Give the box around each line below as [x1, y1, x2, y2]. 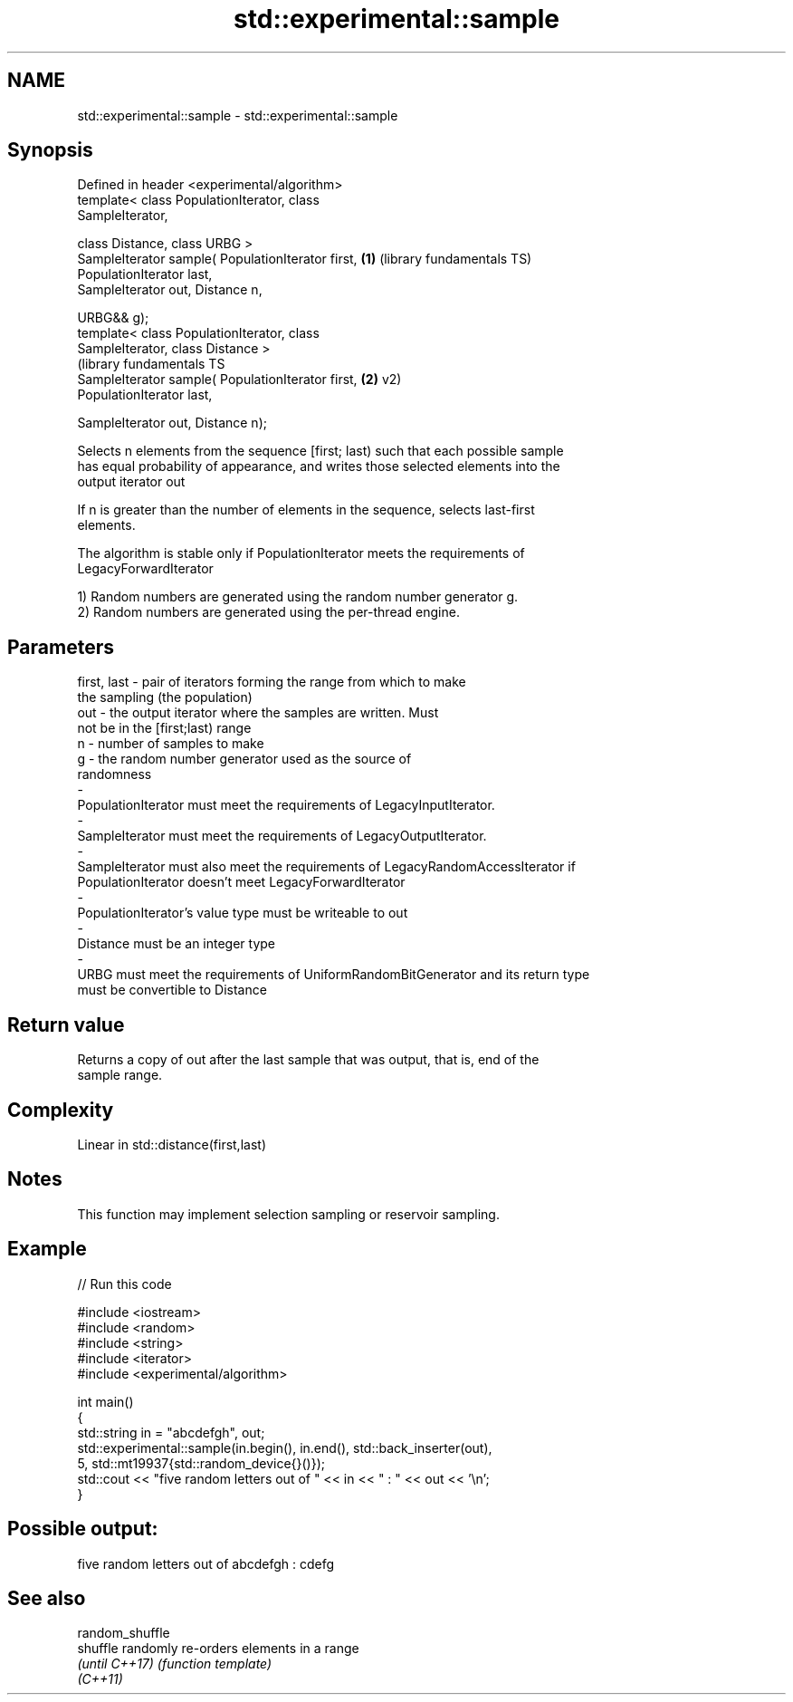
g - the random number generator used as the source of [77, 751, 412, 767]
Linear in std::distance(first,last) [77, 1136, 266, 1152]
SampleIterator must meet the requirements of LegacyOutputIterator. [77, 828, 487, 844]
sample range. [77, 1067, 163, 1083]
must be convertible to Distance [77, 982, 267, 998]
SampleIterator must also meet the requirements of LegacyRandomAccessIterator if [77, 859, 576, 875]
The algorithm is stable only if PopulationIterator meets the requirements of [77, 545, 525, 562]
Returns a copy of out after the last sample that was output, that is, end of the [77, 1052, 540, 1068]
